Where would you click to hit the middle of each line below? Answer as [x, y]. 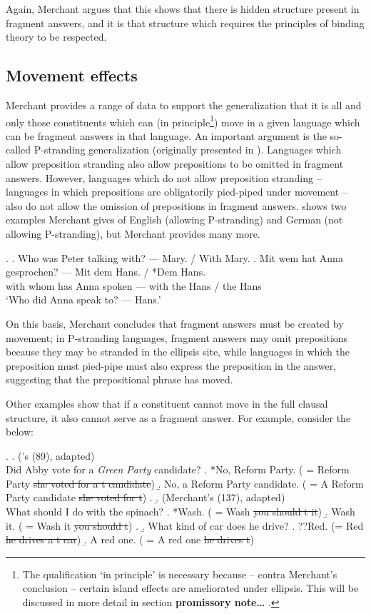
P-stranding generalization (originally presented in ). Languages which [188, 150]
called [18, 150]
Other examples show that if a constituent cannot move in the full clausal [167, 403]
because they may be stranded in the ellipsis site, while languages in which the [178, 352]
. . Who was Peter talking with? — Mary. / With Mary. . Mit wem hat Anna [174, 257]
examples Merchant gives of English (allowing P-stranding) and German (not [174, 220]
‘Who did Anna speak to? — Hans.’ [83, 300]
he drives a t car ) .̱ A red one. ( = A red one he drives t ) [130, 539]
